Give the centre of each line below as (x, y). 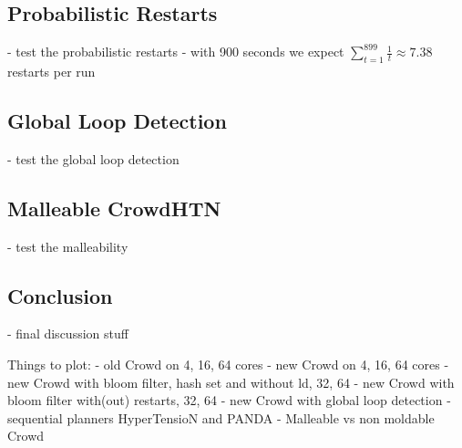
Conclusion (60, 295)
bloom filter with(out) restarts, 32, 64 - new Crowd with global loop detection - (229, 400)
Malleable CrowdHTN (114, 208)
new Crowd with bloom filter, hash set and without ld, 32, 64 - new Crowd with (231, 382)
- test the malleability (68, 246)
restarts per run (51, 71)
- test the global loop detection (93, 158)
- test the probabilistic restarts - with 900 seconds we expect (176, 52)
